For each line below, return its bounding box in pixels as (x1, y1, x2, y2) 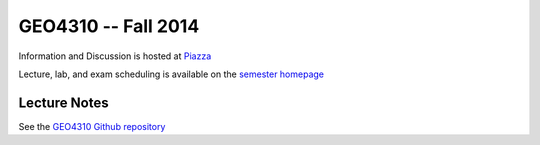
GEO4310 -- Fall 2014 (18, 15, 200, 37)
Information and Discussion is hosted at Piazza (18, 50, 212, 62)
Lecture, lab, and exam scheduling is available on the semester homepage (18, 68, 325, 80)
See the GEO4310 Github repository (18, 120, 166, 132)
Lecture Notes (18, 94, 109, 111)
